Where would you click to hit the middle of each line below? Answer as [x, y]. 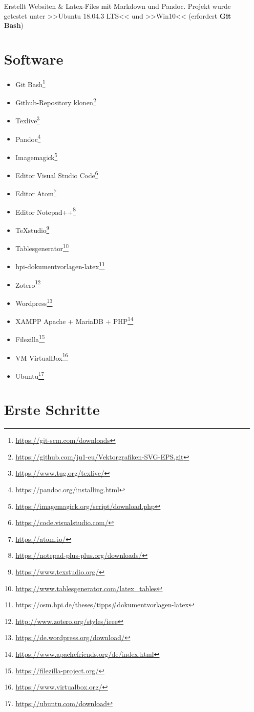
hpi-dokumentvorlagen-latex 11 [60, 266]
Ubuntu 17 [30, 375]
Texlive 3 [28, 120]
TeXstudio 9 [32, 229]
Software [34, 58]
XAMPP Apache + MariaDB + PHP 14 [74, 320]
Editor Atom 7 [36, 193]
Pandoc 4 [28, 138]
